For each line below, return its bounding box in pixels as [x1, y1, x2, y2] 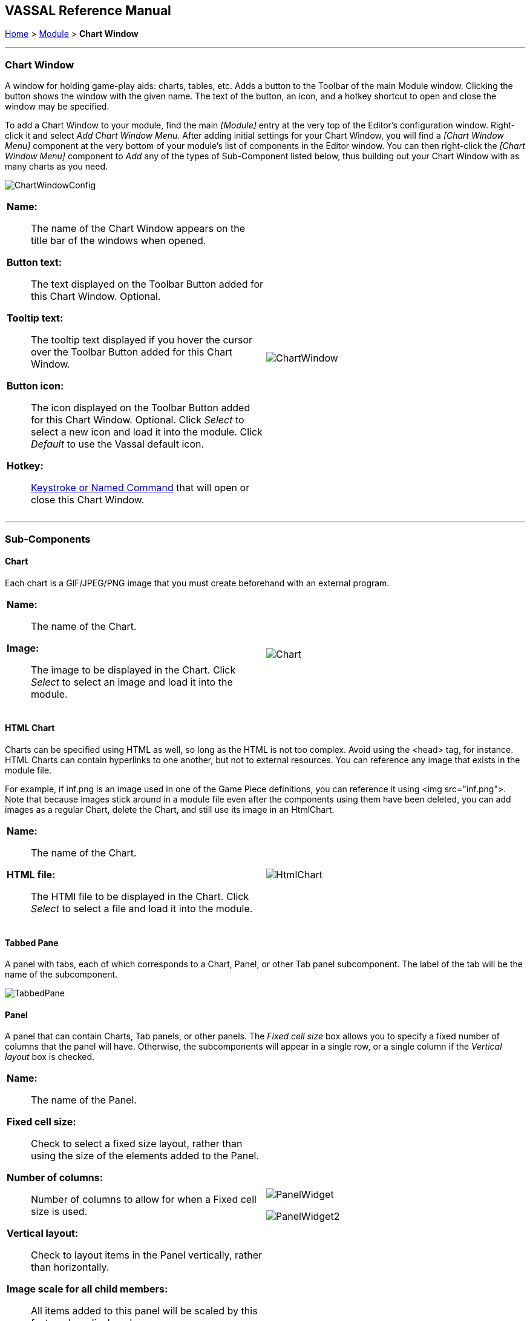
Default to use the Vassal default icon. [31, 438, 204, 451]
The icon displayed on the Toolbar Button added [31, 402, 250, 414]
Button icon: [7, 380, 64, 392]
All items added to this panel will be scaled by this [31, 1305, 258, 1317]
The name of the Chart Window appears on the [31, 222, 245, 235]
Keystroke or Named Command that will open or [31, 482, 250, 494]
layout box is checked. [5, 1051, 95, 1062]
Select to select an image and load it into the [31, 675, 233, 688]
